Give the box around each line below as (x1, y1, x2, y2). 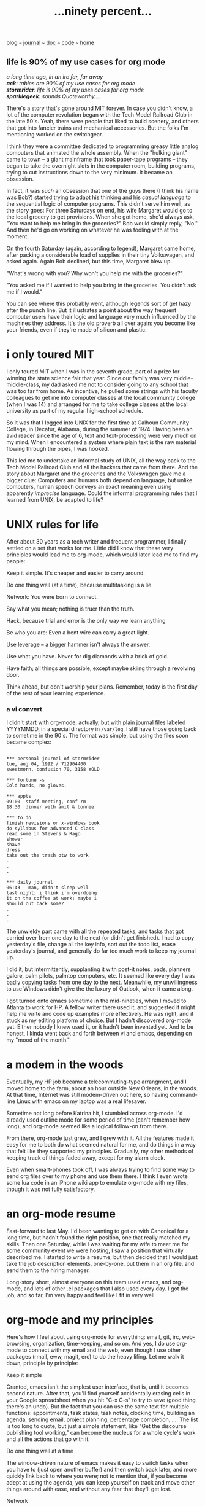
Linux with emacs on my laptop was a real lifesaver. (17, 1098, 147, 1105)
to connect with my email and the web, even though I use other (22, 1346, 182, 1354)
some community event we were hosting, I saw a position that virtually (6, 1247, 184, 1254)
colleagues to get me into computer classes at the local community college (6, 394, 196, 401)
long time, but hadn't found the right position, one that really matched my (6, 1234, 191, 1241)
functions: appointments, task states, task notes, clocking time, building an (6, 1409, 195, 1416)
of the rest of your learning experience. (6, 689, 105, 696)
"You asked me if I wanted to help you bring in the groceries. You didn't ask (6, 281, 197, 289)
